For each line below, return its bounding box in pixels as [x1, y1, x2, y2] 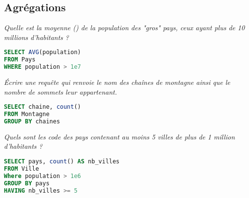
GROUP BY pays [4, 179, 50, 187]
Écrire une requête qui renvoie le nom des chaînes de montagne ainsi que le [4, 77, 230, 87]
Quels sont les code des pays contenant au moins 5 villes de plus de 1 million [4, 131, 235, 141]
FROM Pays [4, 56, 36, 63]
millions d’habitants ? [4, 32, 69, 42]
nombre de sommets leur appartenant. [4, 86, 117, 97]
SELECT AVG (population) [4, 49, 81, 56]
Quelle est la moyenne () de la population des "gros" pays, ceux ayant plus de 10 [4, 22, 245, 33]
